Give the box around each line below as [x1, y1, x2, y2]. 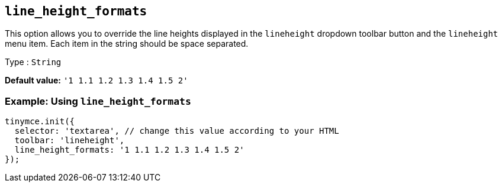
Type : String [5, 57, 62, 67]
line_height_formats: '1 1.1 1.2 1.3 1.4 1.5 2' [14, 145, 244, 155]
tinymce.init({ [5, 117, 75, 127]
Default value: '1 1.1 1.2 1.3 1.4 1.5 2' [5, 75, 188, 86]
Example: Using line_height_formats [5, 95, 191, 107]
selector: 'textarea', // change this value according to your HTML [14, 126, 339, 136]
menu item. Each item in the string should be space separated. [5, 38, 249, 49]
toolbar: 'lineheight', [14, 136, 125, 146]
